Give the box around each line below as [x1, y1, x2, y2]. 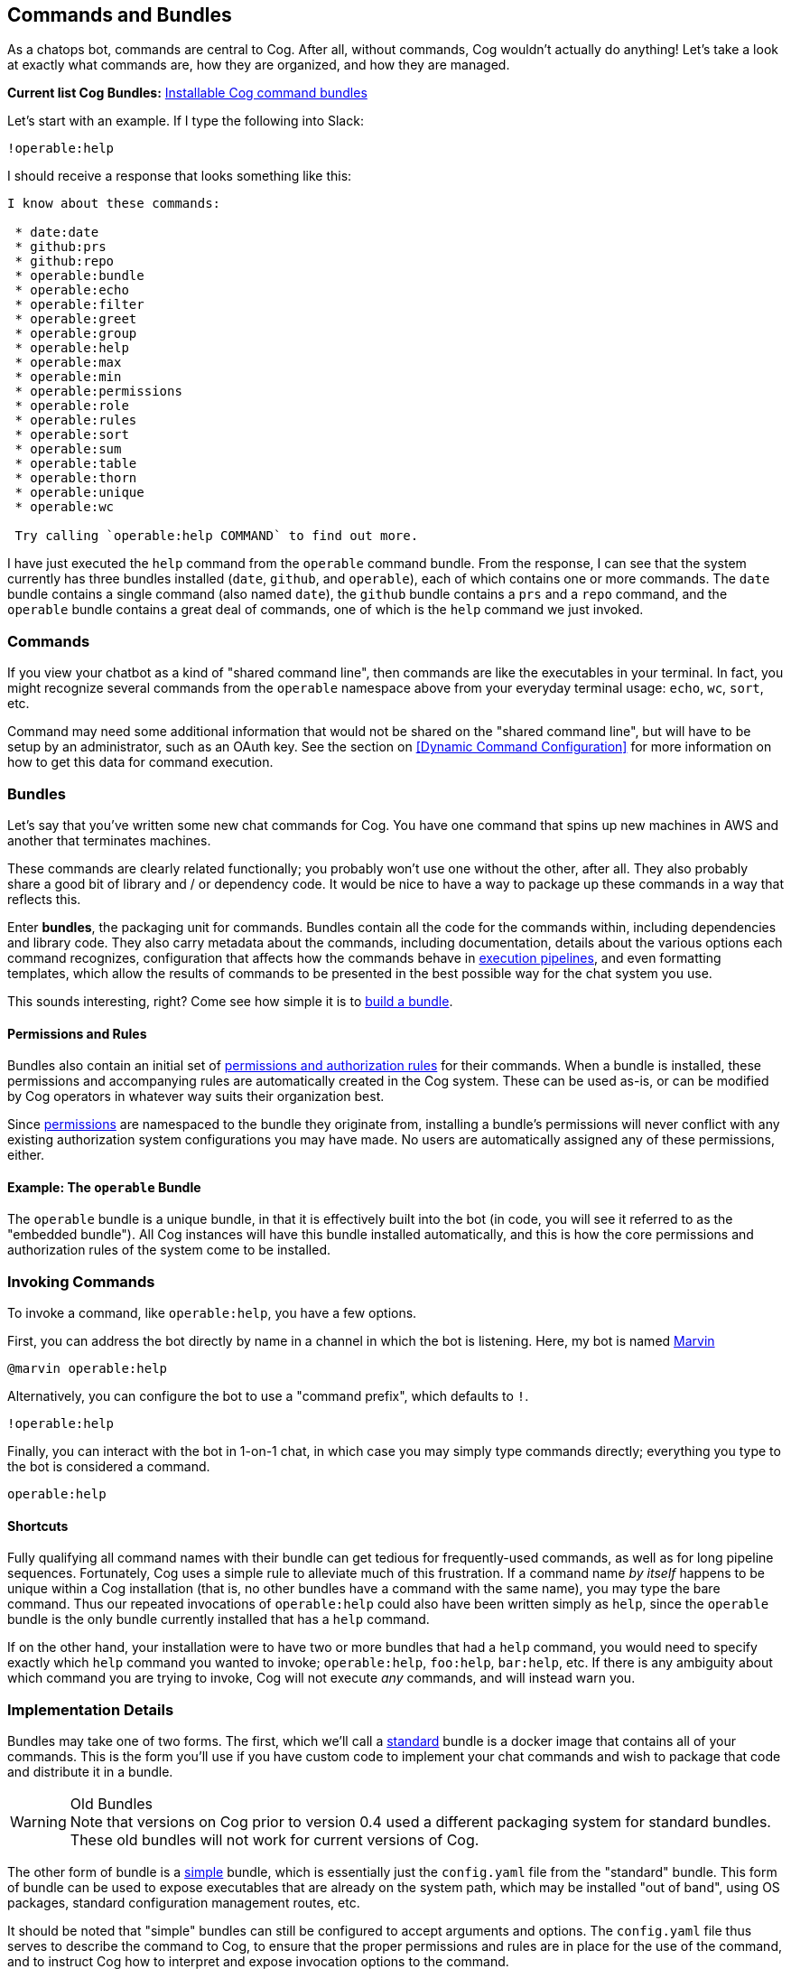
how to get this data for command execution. [7, 754, 274, 770]
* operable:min [14, 369, 122, 385]
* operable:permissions [14, 384, 182, 399]
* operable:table [14, 456, 137, 471]
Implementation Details [7, 1700, 174, 1719]
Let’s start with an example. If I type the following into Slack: [7, 113, 364, 129]
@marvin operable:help [7, 1361, 168, 1376]
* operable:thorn [14, 471, 137, 486]
